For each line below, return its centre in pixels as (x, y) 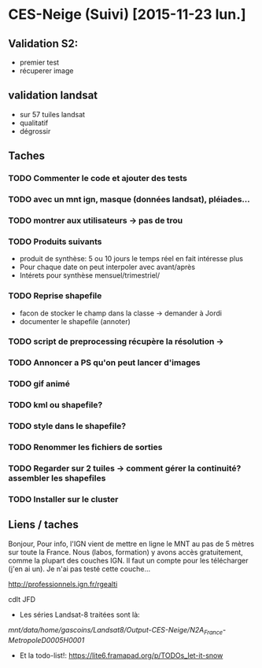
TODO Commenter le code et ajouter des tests (98, 179)
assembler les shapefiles (57, 478)
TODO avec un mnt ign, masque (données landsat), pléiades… (129, 200)
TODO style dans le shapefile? (67, 426)
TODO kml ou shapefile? (55, 405)
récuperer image (46, 71)
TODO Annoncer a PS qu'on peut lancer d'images (104, 363)
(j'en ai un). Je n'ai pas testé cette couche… (79, 569)
